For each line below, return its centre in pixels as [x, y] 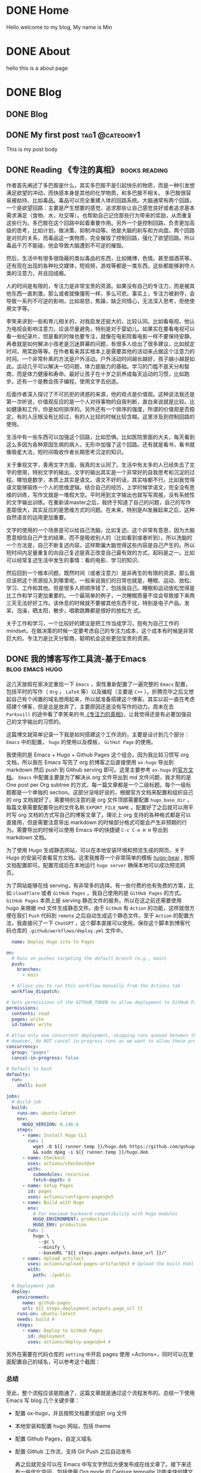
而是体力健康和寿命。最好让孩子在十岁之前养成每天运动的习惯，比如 [100, 374]
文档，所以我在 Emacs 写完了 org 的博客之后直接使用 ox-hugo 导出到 [90, 762]
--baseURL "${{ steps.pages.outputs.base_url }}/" [103, 1253]
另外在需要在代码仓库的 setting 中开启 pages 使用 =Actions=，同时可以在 [97, 1354]
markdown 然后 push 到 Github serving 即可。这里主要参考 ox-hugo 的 [92, 769]
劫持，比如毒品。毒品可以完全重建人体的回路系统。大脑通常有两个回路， [106, 200]
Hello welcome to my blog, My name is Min [59, 27]
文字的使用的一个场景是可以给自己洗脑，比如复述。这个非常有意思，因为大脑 [100, 530]
